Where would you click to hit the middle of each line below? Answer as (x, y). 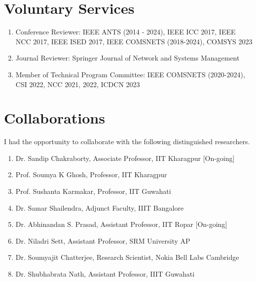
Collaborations (55, 118)
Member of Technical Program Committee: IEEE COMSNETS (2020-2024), (130, 74)
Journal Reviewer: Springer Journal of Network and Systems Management (128, 58)
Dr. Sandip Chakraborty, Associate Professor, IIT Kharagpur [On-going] (125, 158)
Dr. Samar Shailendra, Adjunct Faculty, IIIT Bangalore (100, 207)
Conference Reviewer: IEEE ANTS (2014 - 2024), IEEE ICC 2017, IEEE (126, 32)
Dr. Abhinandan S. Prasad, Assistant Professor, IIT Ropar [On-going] (121, 224)
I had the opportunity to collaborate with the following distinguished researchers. (127, 141)
